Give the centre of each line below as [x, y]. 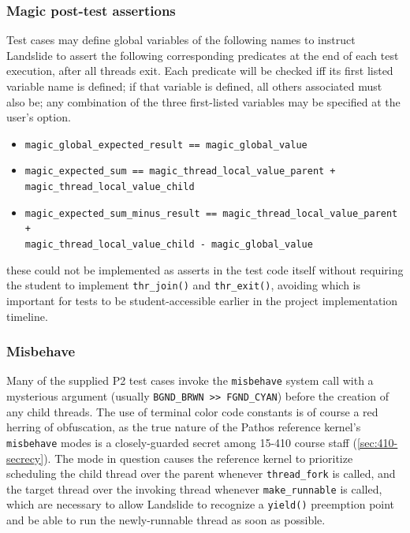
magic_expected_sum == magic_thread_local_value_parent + [180, 171]
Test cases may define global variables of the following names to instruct [181, 40]
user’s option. [39, 117]
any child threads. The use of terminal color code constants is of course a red [192, 411]
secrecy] [25, 458]
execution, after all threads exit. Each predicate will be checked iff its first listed [200, 71]
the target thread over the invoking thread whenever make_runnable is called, [194, 488]
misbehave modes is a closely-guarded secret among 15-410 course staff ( [182, 442]
